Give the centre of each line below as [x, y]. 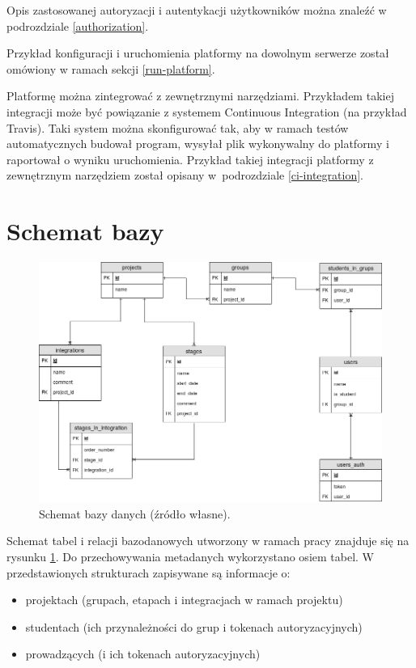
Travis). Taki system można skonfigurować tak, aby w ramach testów [178, 127]
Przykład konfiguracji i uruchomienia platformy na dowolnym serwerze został [198, 53]
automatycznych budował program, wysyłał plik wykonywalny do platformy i [198, 144]
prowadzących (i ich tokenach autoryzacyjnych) [143, 654]
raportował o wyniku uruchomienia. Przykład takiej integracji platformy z [190, 159]
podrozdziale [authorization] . [78, 25]
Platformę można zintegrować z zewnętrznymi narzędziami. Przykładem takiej [200, 96]
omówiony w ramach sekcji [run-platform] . [111, 68]
